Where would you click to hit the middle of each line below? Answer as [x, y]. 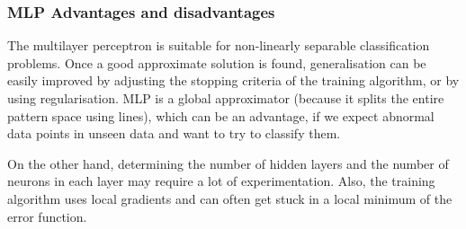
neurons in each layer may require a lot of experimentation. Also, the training [221, 181]
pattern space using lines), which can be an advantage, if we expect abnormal [221, 115]
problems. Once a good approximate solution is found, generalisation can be [217, 62]
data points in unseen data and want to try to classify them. [174, 133]
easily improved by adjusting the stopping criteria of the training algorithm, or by [233, 80]
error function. [47, 216]
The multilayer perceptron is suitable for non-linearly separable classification [219, 45]
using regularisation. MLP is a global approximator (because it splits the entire [226, 98]
